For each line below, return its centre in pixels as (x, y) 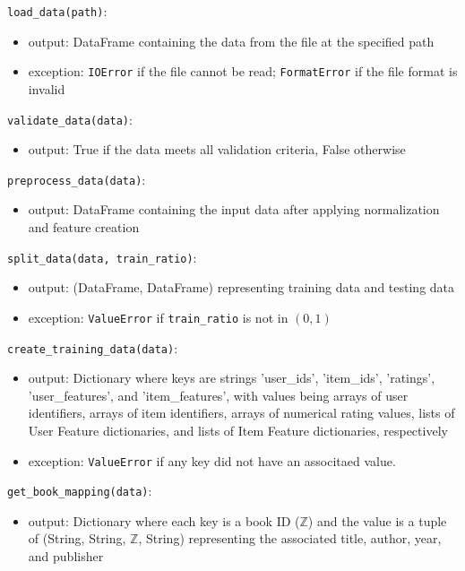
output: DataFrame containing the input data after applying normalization (234, 209)
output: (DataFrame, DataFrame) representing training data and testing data (241, 287)
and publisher (66, 556)
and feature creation (84, 227)
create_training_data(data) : (93, 347)
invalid (47, 88)
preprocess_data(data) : (77, 179)
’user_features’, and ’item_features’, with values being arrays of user (218, 395)
